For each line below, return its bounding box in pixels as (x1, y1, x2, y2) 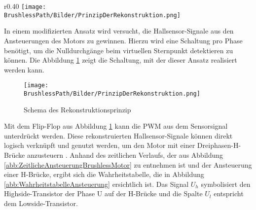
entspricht (214, 188, 244, 199)
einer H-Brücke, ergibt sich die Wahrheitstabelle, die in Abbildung (4, 169, 204, 179)
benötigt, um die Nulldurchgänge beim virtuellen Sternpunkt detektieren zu (4, 45, 233, 55)
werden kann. (4, 64, 44, 74)
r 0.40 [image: (4, 1, 46, 11)
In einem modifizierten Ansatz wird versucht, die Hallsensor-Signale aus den (4, 26, 234, 36)
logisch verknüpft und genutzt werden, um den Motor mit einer (4, 140, 195, 150)
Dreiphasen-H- (197, 140, 241, 150)
